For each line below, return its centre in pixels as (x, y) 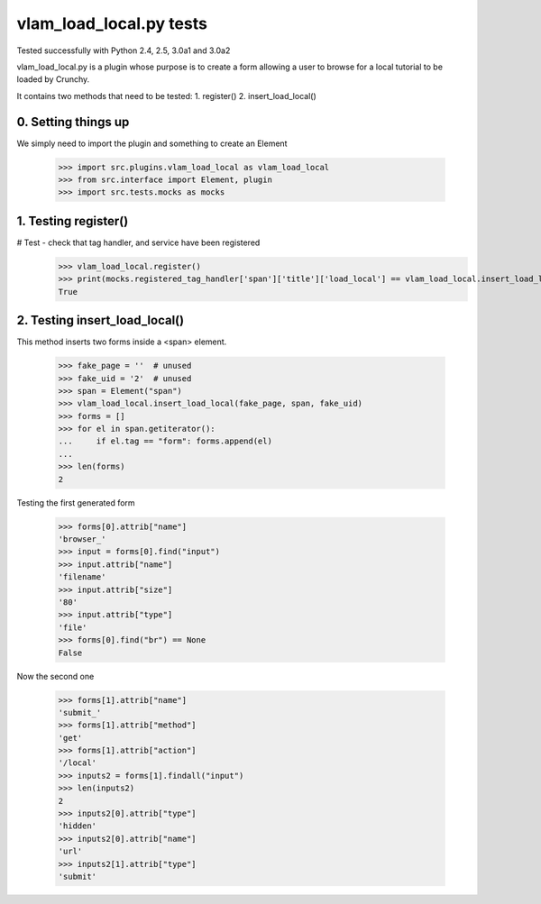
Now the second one (55, 676)
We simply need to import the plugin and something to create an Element (152, 143)
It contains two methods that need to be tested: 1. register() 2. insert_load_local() (166, 96)
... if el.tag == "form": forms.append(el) (165, 441)
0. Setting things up (73, 122)
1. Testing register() (73, 221)
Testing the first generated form (76, 502)
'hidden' (78, 826)
